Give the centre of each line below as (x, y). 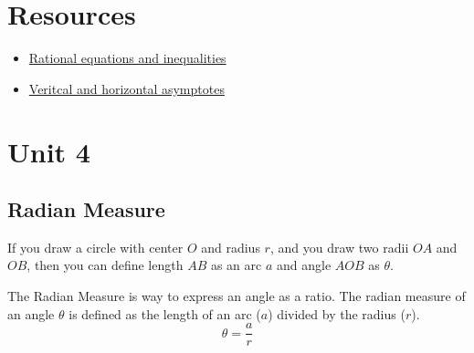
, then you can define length (105, 265)
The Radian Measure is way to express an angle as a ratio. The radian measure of (237, 296)
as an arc (236, 265)
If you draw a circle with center (95, 247)
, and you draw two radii (339, 247)
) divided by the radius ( (337, 313)
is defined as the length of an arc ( (165, 313)
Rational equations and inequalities (127, 58)
